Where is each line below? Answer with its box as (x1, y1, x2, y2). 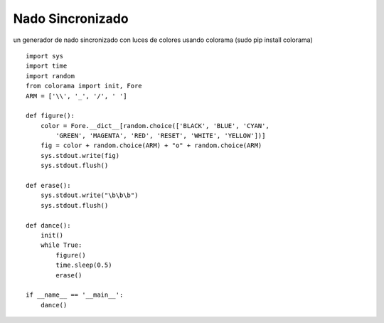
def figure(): (26, 112, 75, 120)
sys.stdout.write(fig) (40, 152, 120, 159)
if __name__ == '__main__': (26, 291, 124, 299)
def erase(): (26, 181, 71, 190)
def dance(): (26, 221, 71, 229)
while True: (40, 241, 82, 249)
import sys (26, 52, 64, 60)
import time (26, 62, 68, 70)
